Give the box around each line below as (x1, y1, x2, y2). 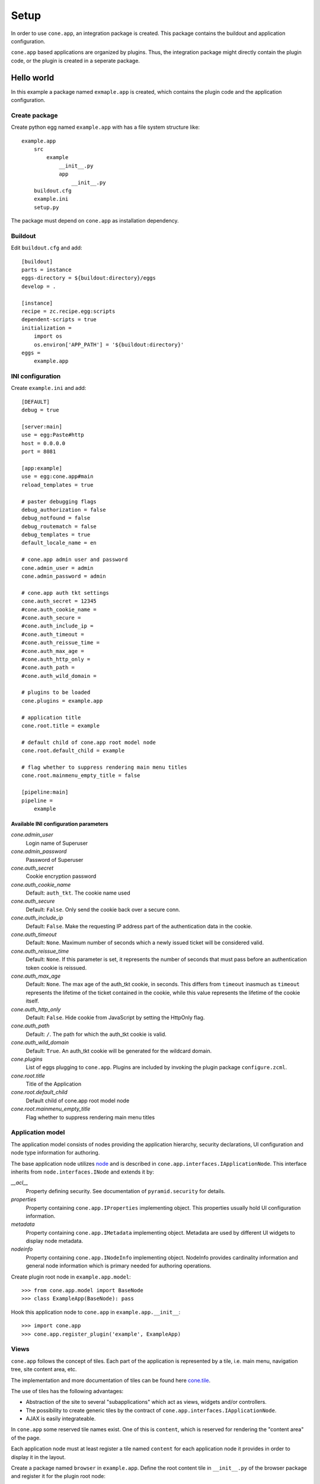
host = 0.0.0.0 (21, 440, 66, 446)
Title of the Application (25, 1080, 82, 1087)
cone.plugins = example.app (21, 697, 103, 704)
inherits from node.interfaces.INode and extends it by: (11, 1168, 154, 1175)
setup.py (33, 204, 59, 211)
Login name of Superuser (25, 839, 88, 846)
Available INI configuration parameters (11, 820, 109, 827)
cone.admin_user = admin (21, 565, 94, 571)
